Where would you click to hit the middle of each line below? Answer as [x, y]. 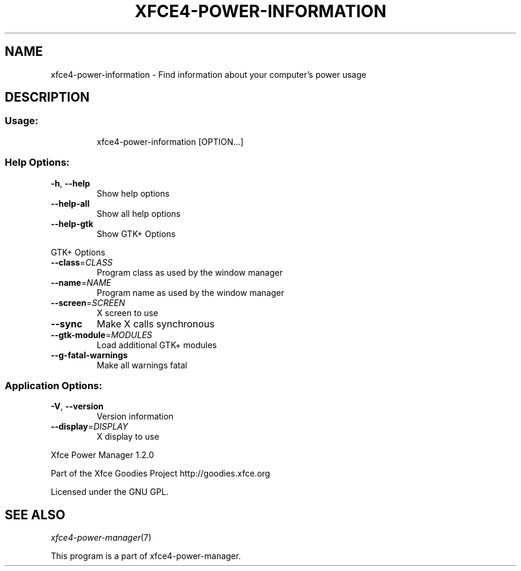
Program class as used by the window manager [190, 272]
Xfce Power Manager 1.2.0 [102, 455]
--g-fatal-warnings [89, 355]
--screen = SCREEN [88, 302]
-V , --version [77, 406]
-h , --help [70, 183]
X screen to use [127, 313]
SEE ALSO [35, 515]
